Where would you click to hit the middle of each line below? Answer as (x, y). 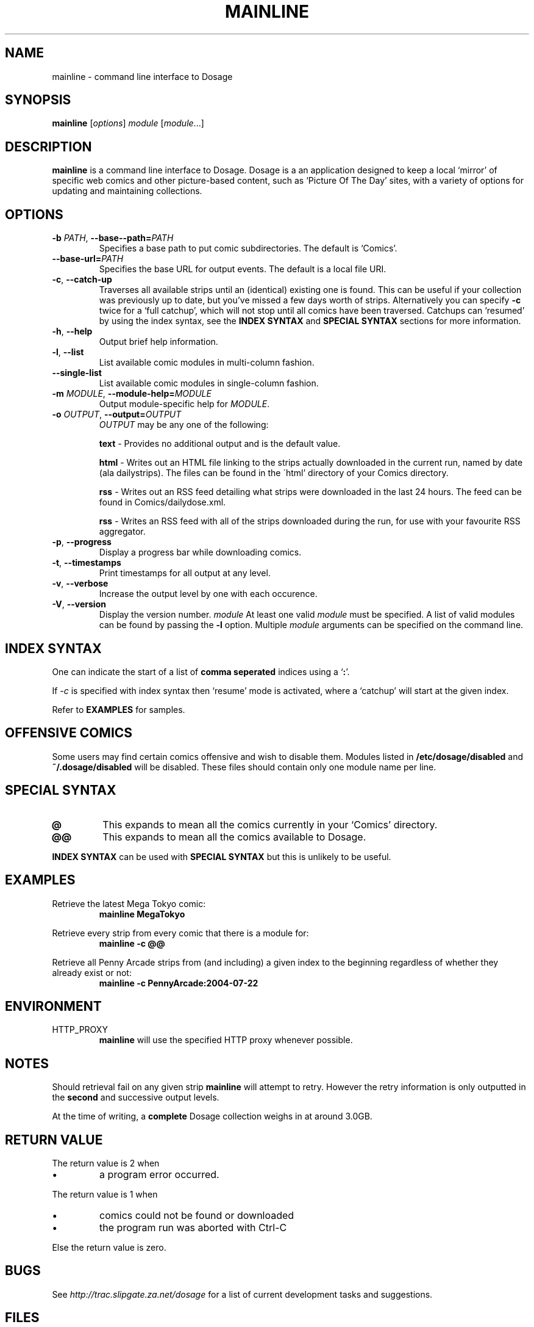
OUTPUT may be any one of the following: (184, 425)
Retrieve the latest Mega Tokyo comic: (129, 903)
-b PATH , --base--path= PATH (113, 238)
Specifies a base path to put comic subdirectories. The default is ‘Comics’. (248, 248)
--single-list (77, 373)
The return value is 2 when (106, 1163)
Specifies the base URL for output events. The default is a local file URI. (243, 269)
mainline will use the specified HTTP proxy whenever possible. (226, 1040)
